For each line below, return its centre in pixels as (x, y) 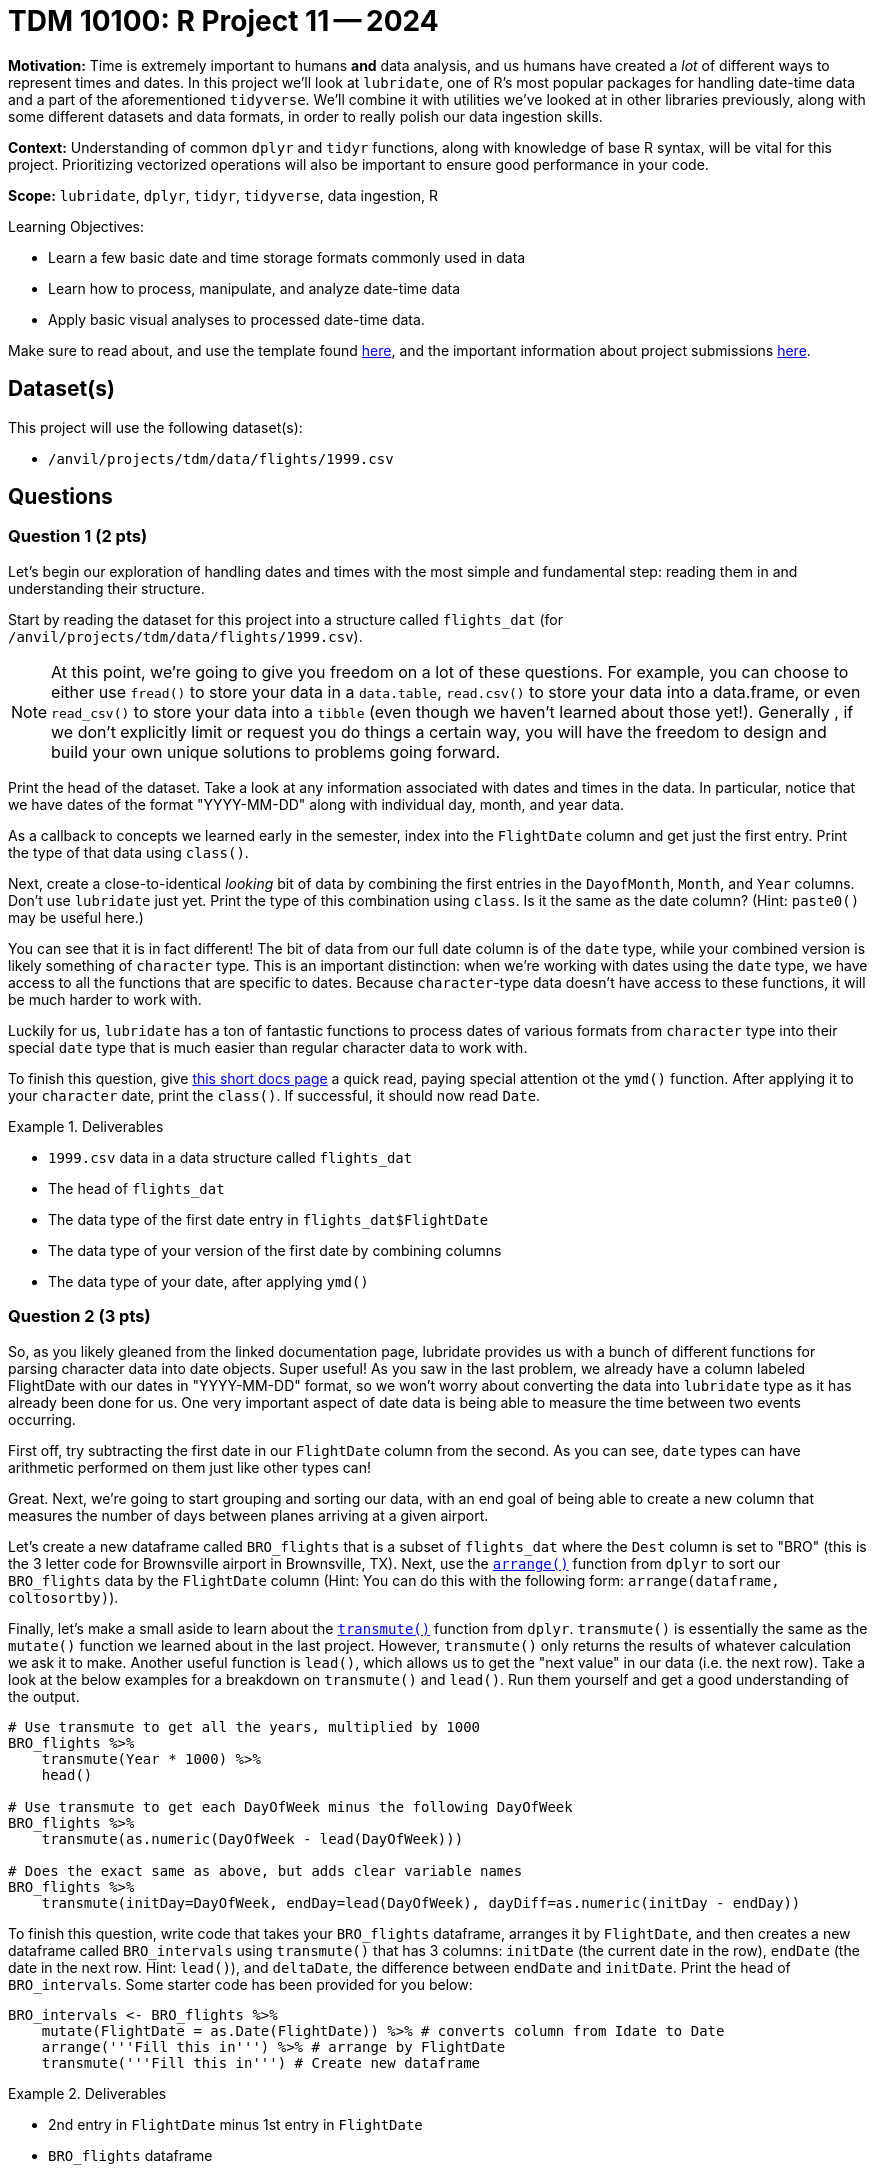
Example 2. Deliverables (87, 2093)
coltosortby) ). (63, 1597)
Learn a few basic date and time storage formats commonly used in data (287, 257)
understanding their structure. (106, 588)
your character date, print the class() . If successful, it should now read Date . (274, 1095)
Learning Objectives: (76, 226)
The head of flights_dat (136, 1188)
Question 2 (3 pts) (79, 1316)
